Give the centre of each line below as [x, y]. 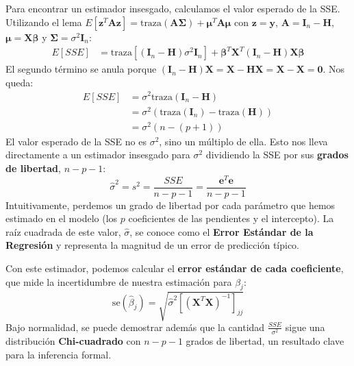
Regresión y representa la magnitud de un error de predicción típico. [153, 245]
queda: [20, 82]
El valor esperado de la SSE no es [76, 141]
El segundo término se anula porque [81, 69]
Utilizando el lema [44, 22]
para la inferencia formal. [59, 354]
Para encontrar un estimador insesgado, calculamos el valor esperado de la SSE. [173, 8]
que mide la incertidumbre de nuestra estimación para [119, 281]
